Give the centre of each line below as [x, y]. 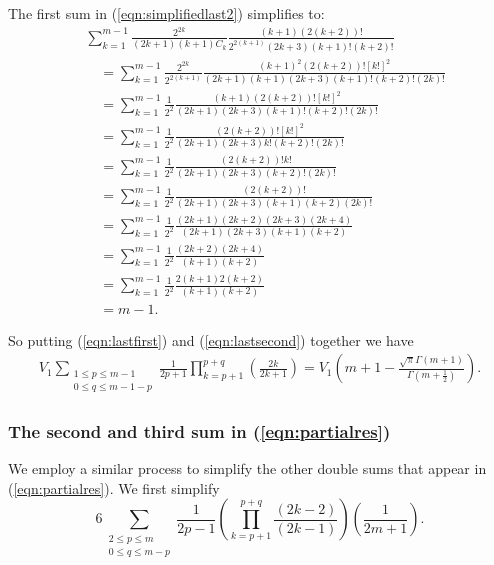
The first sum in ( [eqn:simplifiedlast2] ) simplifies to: [166, 13]
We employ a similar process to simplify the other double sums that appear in [247, 468]
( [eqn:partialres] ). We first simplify [114, 487]
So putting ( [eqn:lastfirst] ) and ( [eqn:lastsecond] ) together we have [211, 339]
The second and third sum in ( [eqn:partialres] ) [199, 430]
